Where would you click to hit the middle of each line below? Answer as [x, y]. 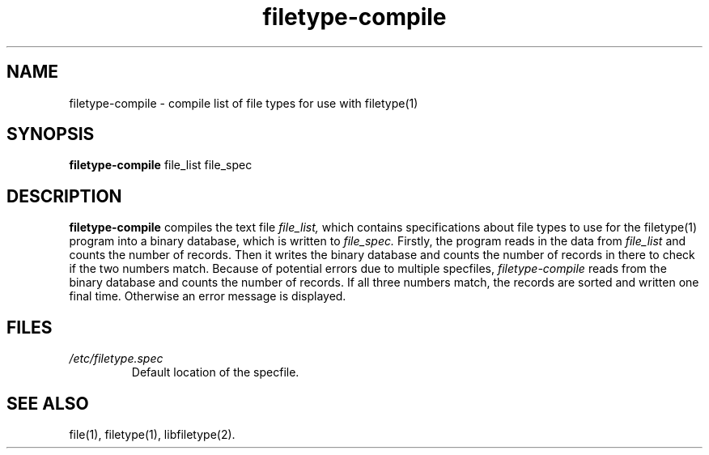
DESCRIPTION [64, 196]
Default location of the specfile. [215, 372]
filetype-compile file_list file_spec [161, 165]
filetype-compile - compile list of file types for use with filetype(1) [244, 103]
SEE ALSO [48, 403]
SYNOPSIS [51, 134]
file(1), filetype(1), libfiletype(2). [152, 434]
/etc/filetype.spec [116, 359]
